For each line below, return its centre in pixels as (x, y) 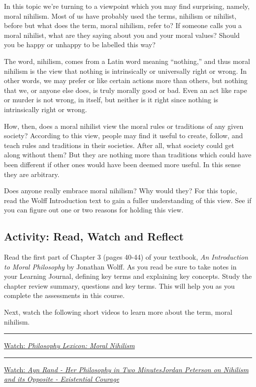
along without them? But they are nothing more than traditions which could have (128, 155)
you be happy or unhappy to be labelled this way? (80, 45)
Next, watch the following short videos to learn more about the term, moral (118, 312)
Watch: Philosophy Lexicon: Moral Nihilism (69, 345)
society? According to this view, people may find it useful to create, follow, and (124, 135)
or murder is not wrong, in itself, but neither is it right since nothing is (111, 100)
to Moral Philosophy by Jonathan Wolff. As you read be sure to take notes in (120, 266)
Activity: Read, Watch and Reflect (94, 236)
